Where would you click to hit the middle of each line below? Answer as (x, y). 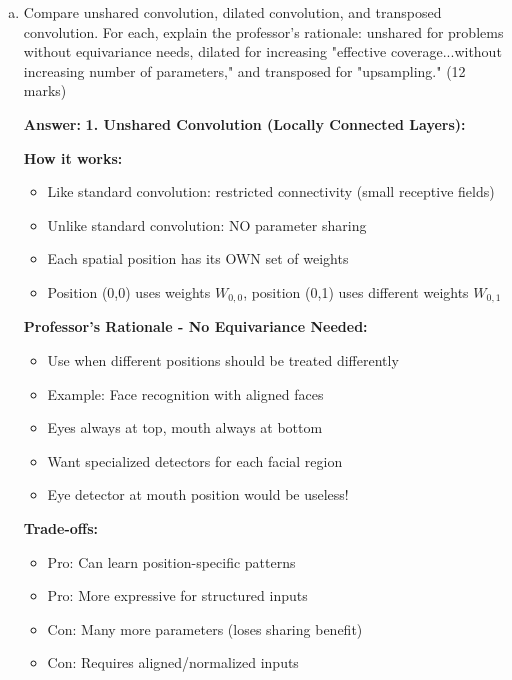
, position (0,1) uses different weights (356, 291)
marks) (45, 90)
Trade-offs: (61, 527)
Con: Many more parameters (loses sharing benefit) (205, 628)
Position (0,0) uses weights (129, 291)
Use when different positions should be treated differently (223, 359)
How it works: (73, 157)
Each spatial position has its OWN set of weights (198, 258)
